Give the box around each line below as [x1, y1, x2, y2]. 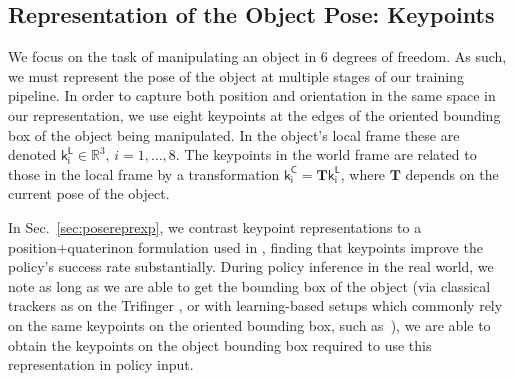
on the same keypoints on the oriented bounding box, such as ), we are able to [8, 314, 491, 335]
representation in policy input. [8, 354, 194, 375]
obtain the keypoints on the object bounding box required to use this [8, 334, 432, 355]
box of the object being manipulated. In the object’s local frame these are [8, 124, 460, 145]
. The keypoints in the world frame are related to [175, 144, 477, 165]
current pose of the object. [8, 183, 170, 204]
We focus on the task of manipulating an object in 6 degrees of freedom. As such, [8, 46, 507, 67]
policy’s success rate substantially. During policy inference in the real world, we [8, 256, 494, 277]
